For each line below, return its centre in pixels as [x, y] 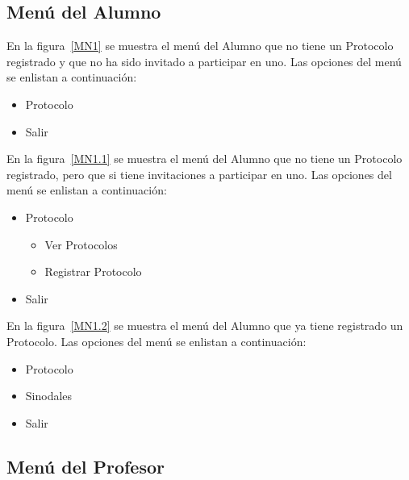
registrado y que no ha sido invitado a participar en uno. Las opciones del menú [204, 61]
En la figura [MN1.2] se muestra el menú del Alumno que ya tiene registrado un [205, 326]
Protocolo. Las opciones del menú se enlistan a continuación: [157, 341]
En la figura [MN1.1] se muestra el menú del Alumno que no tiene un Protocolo [204, 159]
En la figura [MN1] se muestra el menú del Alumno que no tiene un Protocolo [200, 46]
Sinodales [49, 396]
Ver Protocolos [81, 244]
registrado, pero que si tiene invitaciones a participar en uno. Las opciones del [199, 174]
